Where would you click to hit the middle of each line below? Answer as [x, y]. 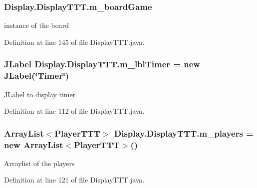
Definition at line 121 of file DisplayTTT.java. [74, 180]
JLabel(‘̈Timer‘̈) [37, 76]
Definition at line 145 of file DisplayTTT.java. [74, 42]
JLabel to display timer [40, 94]
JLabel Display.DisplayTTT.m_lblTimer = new [102, 64]
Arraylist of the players [39, 163]
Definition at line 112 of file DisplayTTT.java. [74, 111]
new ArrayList [34, 144]
